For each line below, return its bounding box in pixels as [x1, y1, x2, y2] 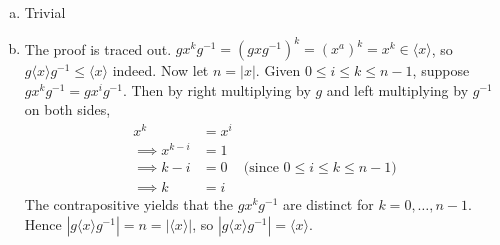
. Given [255, 60, 301, 81]
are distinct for [282, 194, 374, 215]
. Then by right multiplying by [122, 79, 311, 100]
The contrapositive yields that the [24, 194, 234, 215]
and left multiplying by [326, 79, 469, 100]
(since [243, 161, 279, 176]
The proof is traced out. [24, 38, 172, 59]
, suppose [412, 60, 470, 81]
